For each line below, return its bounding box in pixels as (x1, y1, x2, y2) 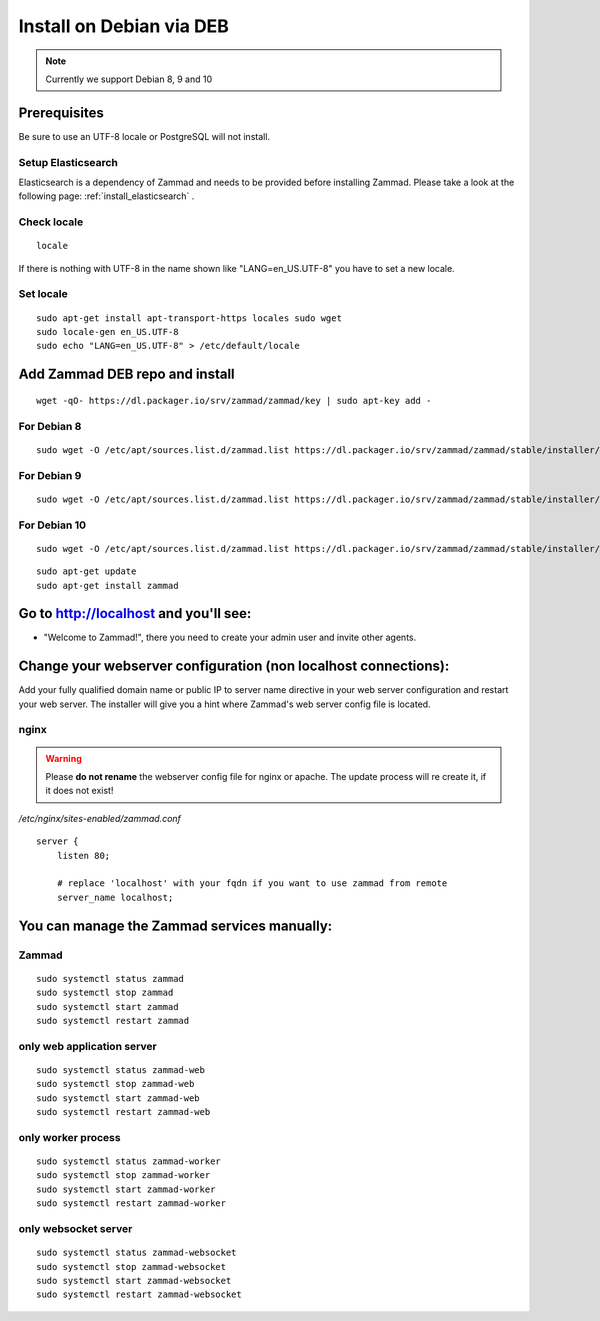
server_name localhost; (56, 891, 174, 903)
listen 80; (56, 850, 111, 861)
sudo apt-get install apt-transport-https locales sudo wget (36, 312, 342, 324)
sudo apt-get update (36, 566, 137, 577)
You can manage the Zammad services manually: (18, 917, 333, 934)
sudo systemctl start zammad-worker (36, 1183, 216, 1195)
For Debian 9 (18, 468, 82, 482)
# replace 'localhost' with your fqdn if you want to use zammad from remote (56, 878, 448, 889)
